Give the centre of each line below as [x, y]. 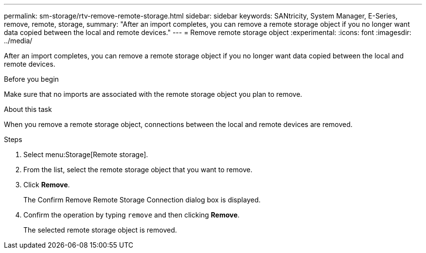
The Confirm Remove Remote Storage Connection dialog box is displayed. [142, 200]
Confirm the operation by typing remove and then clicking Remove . [132, 215]
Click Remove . [47, 185]
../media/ [18, 41]
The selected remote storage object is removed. [100, 230]
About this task [28, 109]
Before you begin [31, 79]
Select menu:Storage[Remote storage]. [86, 154]
